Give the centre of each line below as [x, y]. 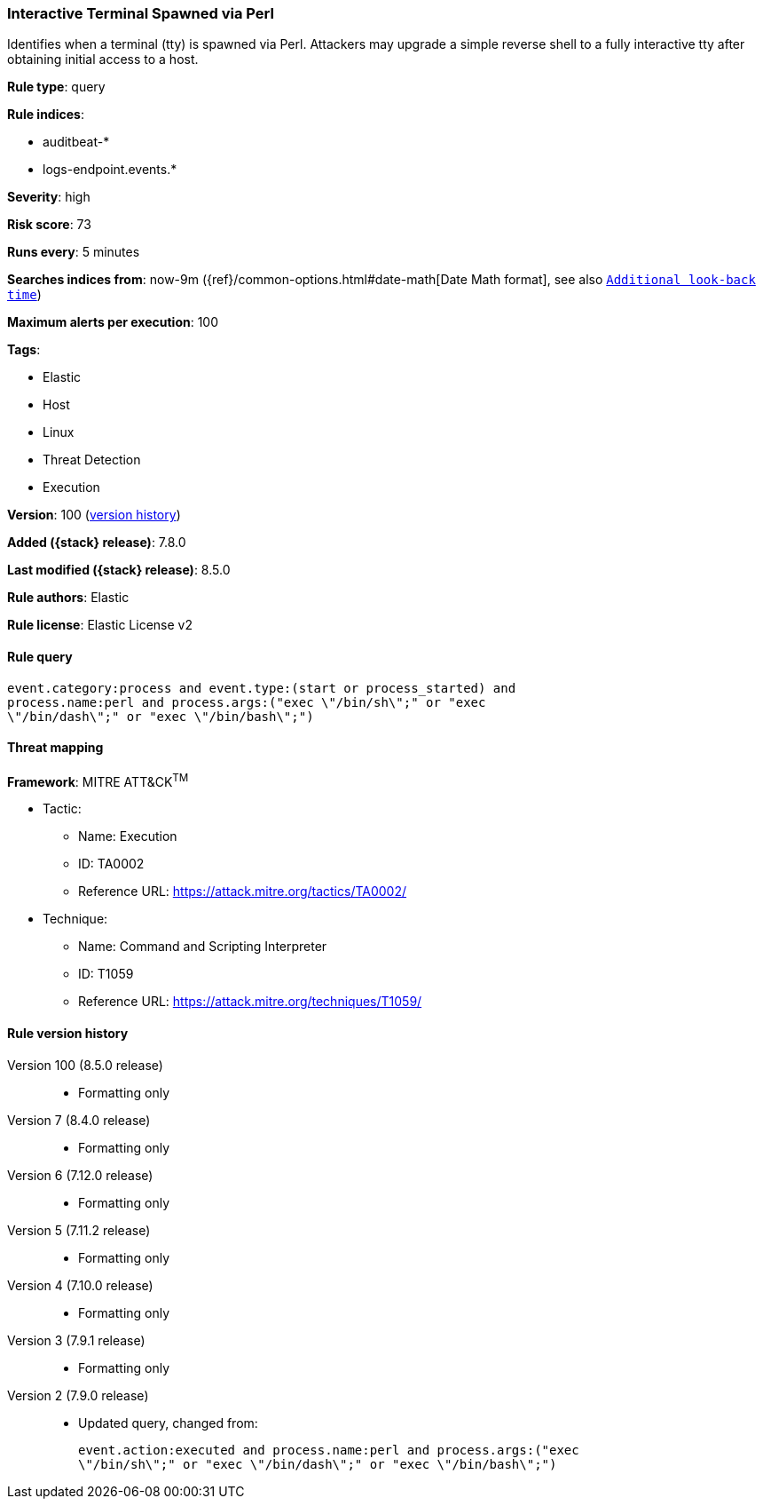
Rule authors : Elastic [68, 598]
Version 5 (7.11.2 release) [79, 1230]
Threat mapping [55, 748]
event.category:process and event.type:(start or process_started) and [262, 688]
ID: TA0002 [111, 864]
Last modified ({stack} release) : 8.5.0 [119, 570]
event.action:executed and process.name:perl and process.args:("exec [329, 1450]
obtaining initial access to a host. [103, 59]
